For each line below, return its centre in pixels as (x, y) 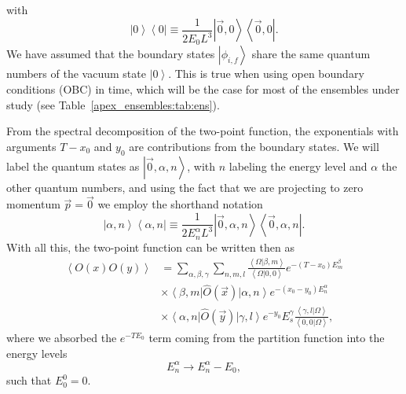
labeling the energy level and (298, 166)
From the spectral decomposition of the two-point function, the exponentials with (203, 131)
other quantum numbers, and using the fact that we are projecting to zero (185, 187)
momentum (33, 204)
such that (29, 380)
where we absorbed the (62, 338)
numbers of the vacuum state (76, 74)
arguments (31, 146)
